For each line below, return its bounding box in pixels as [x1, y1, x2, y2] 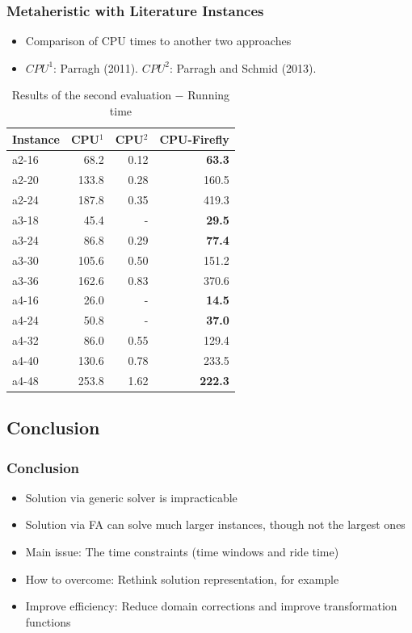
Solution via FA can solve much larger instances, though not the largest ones [25, 516, 406, 533]
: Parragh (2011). [53, 59, 138, 76]
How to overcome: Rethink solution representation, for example [25, 570, 339, 587]
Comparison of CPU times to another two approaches [25, 32, 292, 49]
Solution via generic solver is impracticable [25, 488, 238, 505]
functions [25, 613, 71, 630]
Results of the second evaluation [11, 86, 171, 103]
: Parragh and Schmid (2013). [169, 59, 317, 76]
